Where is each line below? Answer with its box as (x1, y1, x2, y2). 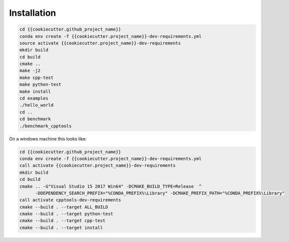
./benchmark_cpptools (19, 123, 72, 129)
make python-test (19, 82, 62, 87)
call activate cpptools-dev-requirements (19, 197, 121, 203)
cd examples (19, 96, 49, 101)
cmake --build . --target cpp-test (19, 218, 106, 224)
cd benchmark (19, 116, 51, 122)
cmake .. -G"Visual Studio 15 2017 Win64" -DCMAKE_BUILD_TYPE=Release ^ (19, 183, 202, 189)
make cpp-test (19, 74, 54, 80)
